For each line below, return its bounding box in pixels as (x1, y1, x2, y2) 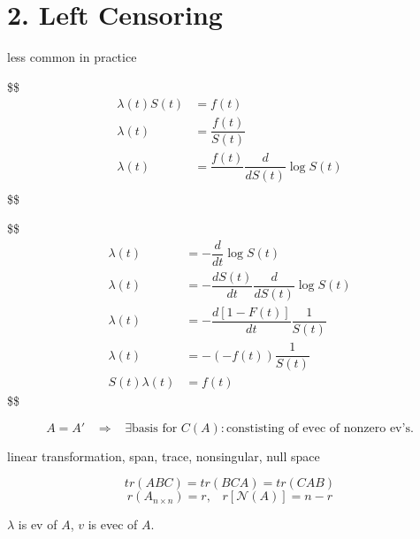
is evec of (88, 515, 138, 534)
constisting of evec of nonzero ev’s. (226, 421, 414, 435)
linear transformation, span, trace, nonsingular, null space (7, 446, 320, 465)
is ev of (18, 515, 57, 534)
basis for (132, 421, 178, 435)
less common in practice (7, 48, 137, 66)
